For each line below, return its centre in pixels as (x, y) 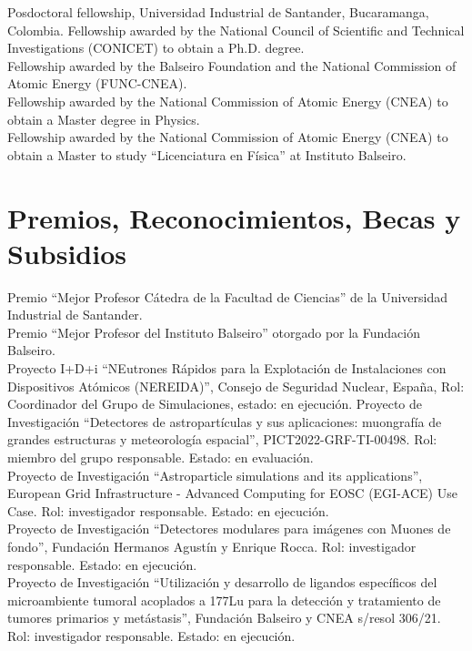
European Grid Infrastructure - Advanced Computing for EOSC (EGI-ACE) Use (232, 493)
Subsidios (67, 253)
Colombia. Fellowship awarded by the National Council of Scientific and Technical (236, 30)
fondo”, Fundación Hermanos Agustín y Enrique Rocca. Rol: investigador (212, 546)
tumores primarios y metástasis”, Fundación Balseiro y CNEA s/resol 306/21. (224, 618)
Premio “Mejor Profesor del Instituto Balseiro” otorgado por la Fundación (214, 332)
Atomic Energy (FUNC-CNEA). (97, 83)
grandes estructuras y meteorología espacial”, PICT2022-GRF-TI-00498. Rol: (222, 439)
